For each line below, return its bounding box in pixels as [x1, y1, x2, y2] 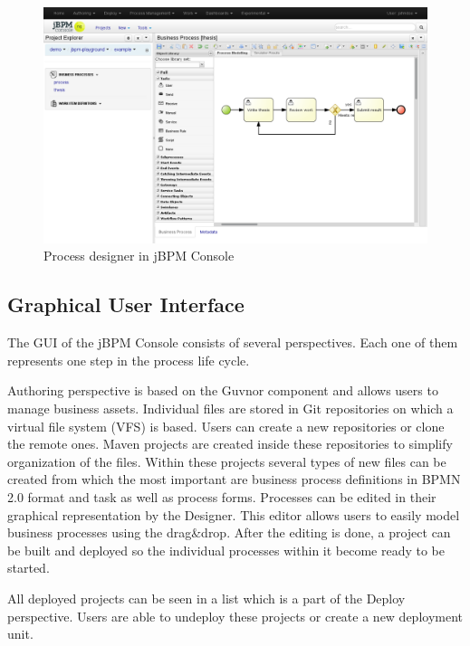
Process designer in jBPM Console [43, 246, 235, 265]
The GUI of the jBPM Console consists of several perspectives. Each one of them [7, 333, 458, 352]
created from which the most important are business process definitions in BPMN [7, 470, 461, 489]
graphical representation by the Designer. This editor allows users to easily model [7, 505, 460, 524]
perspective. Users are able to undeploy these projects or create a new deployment [7, 606, 464, 625]
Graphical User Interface [7, 290, 245, 318]
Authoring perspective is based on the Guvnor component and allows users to [7, 381, 438, 400]
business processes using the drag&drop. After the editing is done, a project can [7, 523, 451, 542]
